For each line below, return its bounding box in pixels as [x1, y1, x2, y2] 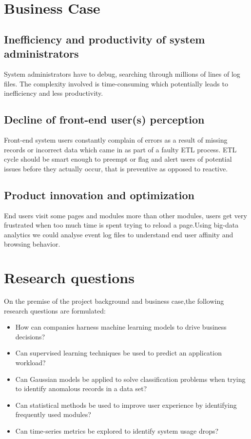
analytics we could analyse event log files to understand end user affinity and [4, 229, 233, 239]
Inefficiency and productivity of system [4, 31, 205, 46]
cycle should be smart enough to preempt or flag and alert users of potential [4, 154, 232, 164]
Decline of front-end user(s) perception [4, 112, 205, 127]
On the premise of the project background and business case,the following [4, 296, 224, 306]
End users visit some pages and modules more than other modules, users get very [4, 210, 247, 220]
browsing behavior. [4, 239, 60, 249]
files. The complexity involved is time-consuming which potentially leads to [4, 78, 228, 88]
